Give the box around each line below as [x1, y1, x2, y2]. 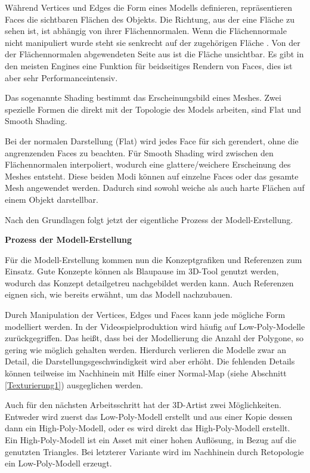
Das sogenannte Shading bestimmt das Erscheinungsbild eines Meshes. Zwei [5, 91, 281, 104]
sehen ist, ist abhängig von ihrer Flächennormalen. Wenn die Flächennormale [5, 24, 287, 37]
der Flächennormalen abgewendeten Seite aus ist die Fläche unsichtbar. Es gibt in [5, 48, 304, 60]
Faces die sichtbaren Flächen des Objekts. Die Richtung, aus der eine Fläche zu [5, 13, 294, 25]
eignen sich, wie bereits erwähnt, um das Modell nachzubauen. [5, 288, 232, 301]
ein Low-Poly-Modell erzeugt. [5, 457, 112, 469]
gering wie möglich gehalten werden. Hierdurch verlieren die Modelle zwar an [5, 343, 286, 355]
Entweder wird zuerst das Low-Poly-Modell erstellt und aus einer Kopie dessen [5, 410, 293, 422]
